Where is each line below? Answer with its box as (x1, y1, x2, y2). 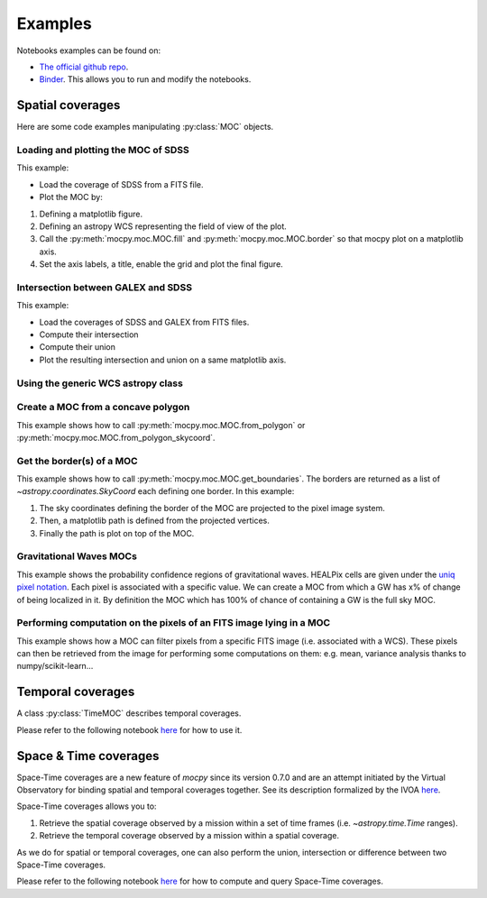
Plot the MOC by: (39, 192, 103, 203)
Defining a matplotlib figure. (39, 208, 143, 219)
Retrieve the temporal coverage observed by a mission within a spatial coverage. (39, 830, 340, 841)
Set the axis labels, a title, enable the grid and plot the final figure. (39, 259, 283, 270)
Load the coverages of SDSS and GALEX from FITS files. (39, 316, 250, 327)
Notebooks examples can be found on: (16, 45, 161, 56)
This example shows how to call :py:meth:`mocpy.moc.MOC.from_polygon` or (16, 419, 306, 430)
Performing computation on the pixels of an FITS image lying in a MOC (16, 617, 331, 629)
